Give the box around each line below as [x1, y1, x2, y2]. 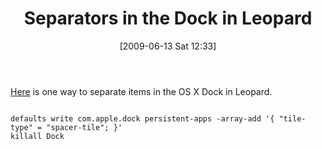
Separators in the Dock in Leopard [23, 7, 313, 30]
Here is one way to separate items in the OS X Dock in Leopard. [10, 85, 273, 97]
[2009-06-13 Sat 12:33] [119, 40, 217, 52]
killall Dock [10, 131, 65, 141]
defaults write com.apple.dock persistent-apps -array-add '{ [10, 113, 275, 124]
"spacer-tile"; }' [46, 122, 123, 132]
